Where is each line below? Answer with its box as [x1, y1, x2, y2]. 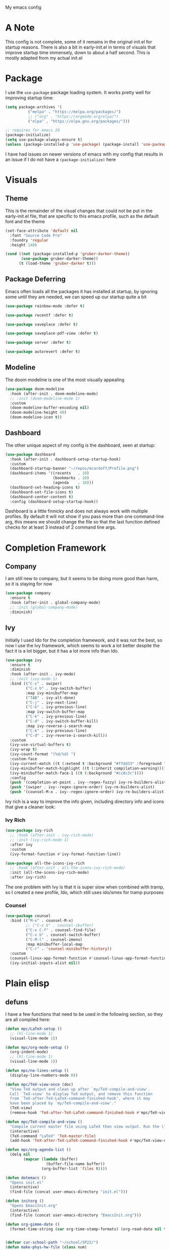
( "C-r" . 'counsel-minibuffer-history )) [25, 946, 112, 951]
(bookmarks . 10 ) [53, 475, 90, 480]
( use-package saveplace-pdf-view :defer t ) [5, 331, 99, 336]
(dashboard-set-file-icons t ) [10, 490, 73, 495]
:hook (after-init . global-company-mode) [10, 600, 101, 606]
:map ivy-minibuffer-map [25, 691, 78, 696]
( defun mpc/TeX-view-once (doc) [5, 1082, 73, 1087]
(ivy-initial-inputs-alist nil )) [10, 960, 80, 966]
